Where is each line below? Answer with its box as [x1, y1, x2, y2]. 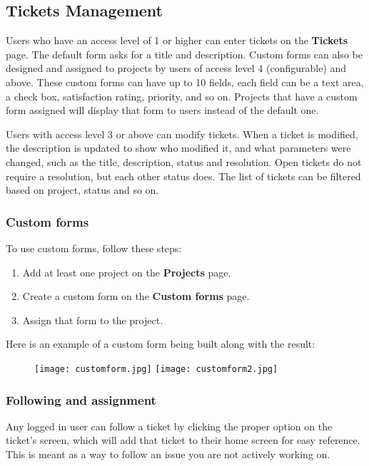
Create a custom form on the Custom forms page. [22, 289, 250, 304]
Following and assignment [6, 390, 156, 408]
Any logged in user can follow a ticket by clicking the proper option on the [6, 418, 333, 433]
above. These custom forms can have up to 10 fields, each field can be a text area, [6, 74, 364, 89]
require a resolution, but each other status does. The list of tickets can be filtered [6, 168, 361, 183]
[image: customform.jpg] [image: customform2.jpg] [34, 363, 278, 374]
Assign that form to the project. [22, 312, 163, 327]
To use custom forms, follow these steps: [6, 240, 182, 255]
